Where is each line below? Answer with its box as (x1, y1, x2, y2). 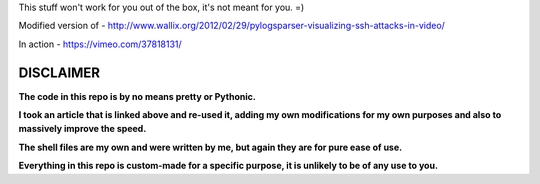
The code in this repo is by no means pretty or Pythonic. (18, 90, 257, 102)
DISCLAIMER (18, 64, 100, 81)
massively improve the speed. (18, 123, 147, 135)
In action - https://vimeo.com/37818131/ (18, 38, 182, 50)
